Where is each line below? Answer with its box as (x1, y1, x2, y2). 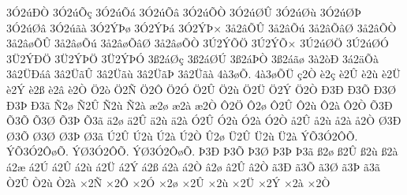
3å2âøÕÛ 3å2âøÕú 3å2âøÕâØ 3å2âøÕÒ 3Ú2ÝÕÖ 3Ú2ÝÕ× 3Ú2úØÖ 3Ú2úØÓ (6, 35, 389, 51)
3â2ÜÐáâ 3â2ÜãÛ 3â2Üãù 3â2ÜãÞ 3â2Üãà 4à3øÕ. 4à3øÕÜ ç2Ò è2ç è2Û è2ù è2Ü (6, 66, 401, 82)
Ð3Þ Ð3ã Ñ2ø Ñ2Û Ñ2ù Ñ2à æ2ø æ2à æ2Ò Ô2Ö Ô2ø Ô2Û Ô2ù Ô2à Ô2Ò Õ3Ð (6, 96, 393, 113)
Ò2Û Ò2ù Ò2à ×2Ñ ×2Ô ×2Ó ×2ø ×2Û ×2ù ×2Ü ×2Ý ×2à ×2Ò (6, 174, 330, 190)
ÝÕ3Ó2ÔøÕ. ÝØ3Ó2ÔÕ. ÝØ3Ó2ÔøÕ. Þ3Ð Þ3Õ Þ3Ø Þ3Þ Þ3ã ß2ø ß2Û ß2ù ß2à (6, 143, 398, 159)
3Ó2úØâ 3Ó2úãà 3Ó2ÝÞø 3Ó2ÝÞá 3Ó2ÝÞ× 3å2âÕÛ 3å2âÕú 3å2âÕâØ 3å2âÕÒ (6, 19, 397, 36)
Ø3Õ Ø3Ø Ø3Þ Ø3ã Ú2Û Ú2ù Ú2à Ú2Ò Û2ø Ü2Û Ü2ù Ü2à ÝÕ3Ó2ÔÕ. (6, 127, 358, 144)
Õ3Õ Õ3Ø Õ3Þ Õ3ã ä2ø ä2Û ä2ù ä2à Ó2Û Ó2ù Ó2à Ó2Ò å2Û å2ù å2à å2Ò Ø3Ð (6, 112, 401, 129)
